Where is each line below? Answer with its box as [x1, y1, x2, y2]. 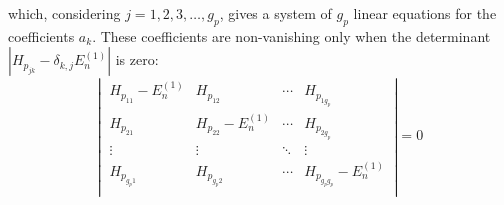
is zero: [115, 49, 159, 70]
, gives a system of [219, 3, 332, 23]
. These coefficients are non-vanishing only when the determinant [92, 25, 491, 46]
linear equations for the [353, 3, 497, 23]
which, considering [8, 3, 121, 23]
